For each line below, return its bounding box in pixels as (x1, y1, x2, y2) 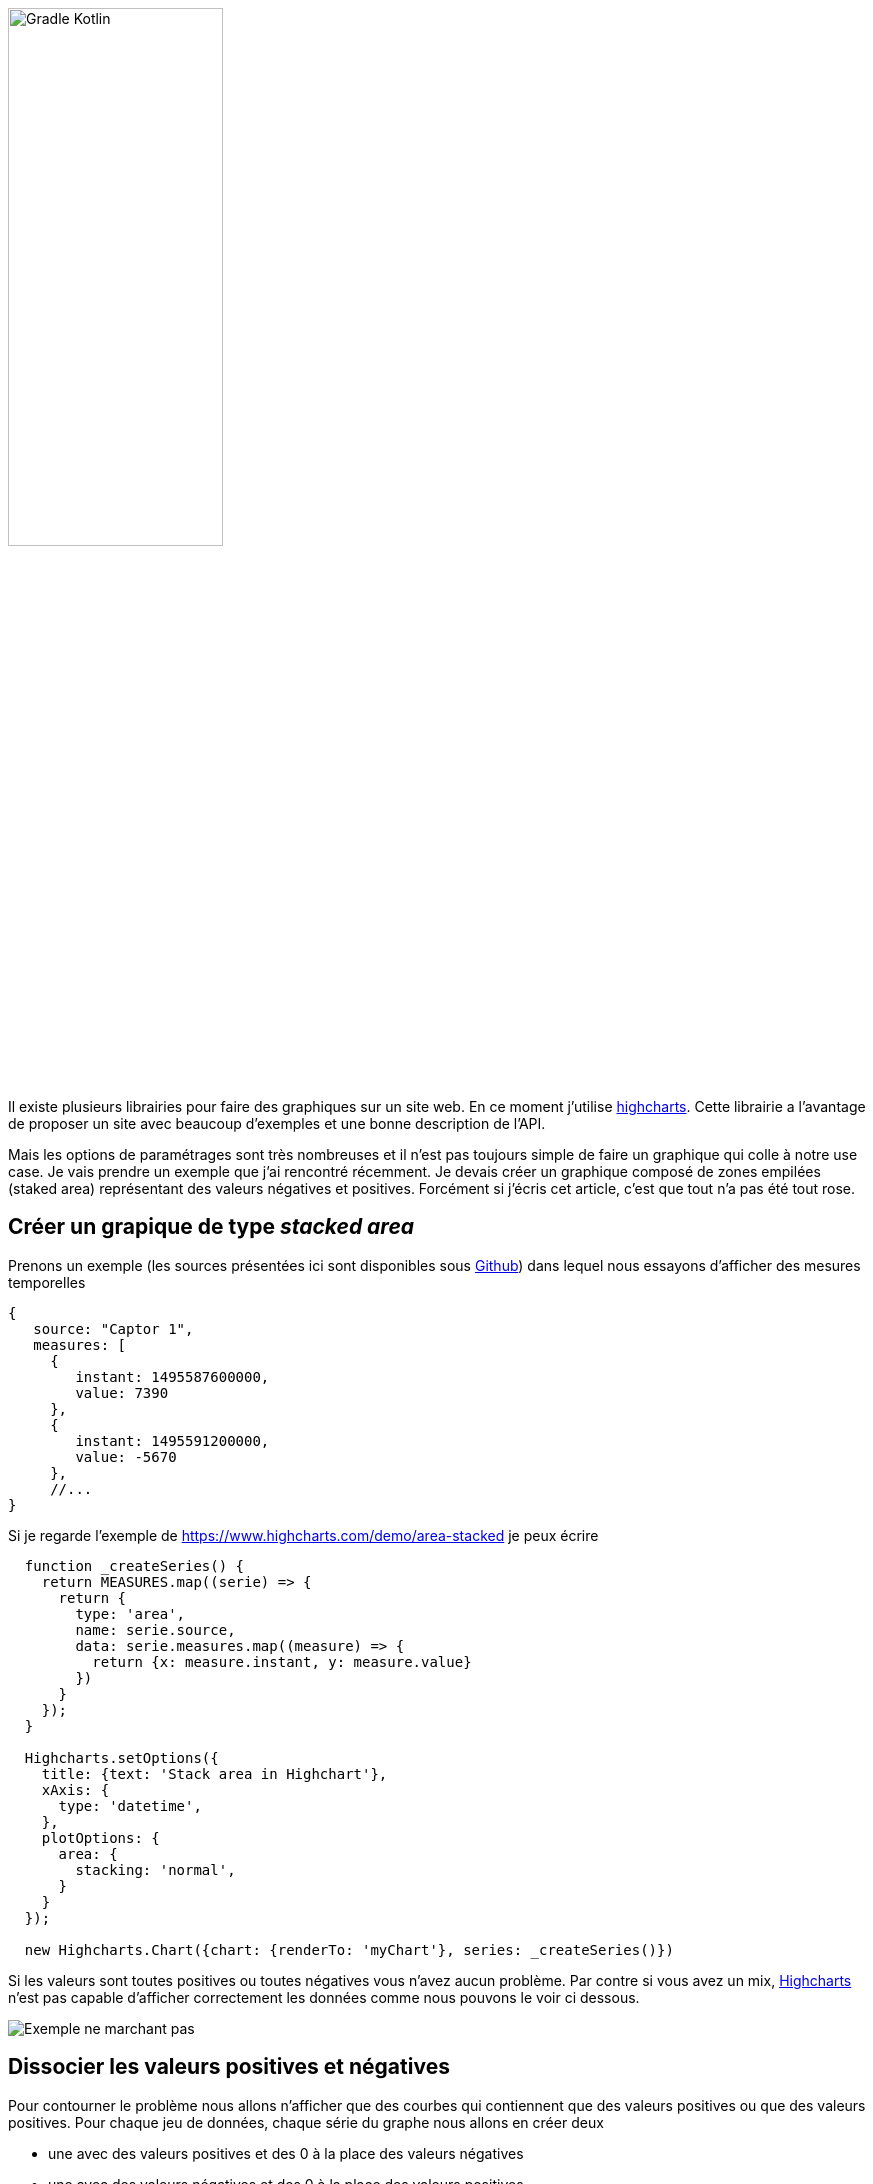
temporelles (8, 1273, 86, 1291)
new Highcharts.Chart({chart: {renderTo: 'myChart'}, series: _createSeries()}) (24, 1941, 674, 1958)
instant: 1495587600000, (75, 1368, 270, 1385)
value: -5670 (75, 1448, 177, 1465)
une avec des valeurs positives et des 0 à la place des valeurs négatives (48, 2144, 524, 2162)
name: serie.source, (75, 1621, 236, 1638)
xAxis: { (41, 1781, 110, 1798)
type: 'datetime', (58, 1797, 202, 1814)
